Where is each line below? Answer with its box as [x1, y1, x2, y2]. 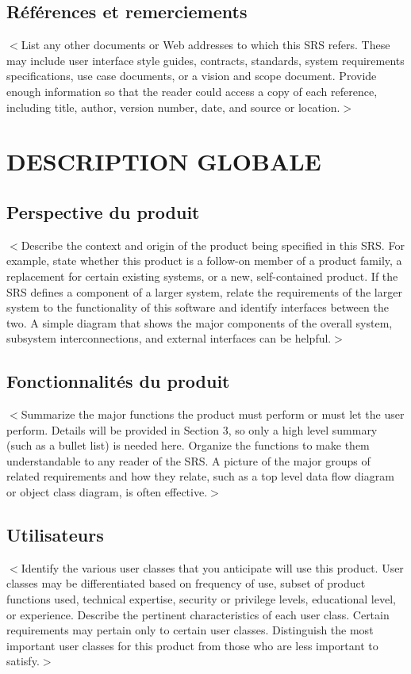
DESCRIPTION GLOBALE [6, 145, 321, 178]
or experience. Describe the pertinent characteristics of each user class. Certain [6, 606, 390, 622]
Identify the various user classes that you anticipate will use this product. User [21, 559, 404, 576]
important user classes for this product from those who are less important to [6, 637, 378, 653]
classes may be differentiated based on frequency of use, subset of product [6, 575, 366, 592]
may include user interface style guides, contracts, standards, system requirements [6, 52, 405, 68]
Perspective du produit [6, 199, 200, 224]
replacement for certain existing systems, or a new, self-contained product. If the [6, 267, 398, 284]
